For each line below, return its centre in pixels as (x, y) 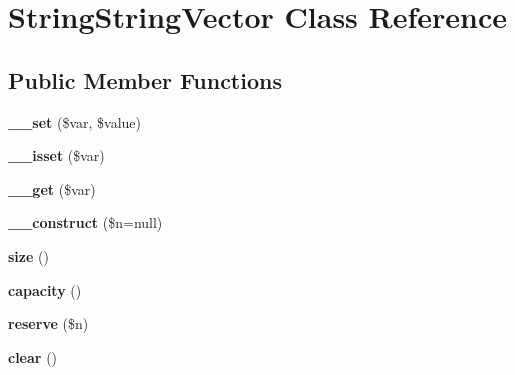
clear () (33, 356)
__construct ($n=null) (85, 222)
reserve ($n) (48, 323)
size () (28, 255)
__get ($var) (52, 188)
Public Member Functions (145, 79)
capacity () (45, 289)
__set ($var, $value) (75, 121)
